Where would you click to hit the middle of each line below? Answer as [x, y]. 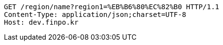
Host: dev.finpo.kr [41, 22]
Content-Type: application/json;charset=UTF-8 [95, 15]
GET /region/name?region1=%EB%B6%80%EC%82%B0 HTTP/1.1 [112, 7]
